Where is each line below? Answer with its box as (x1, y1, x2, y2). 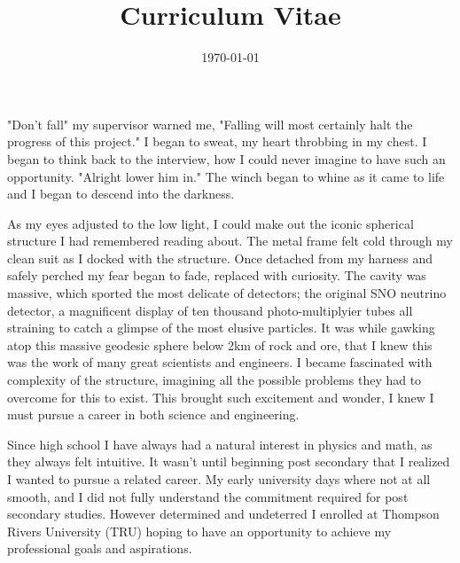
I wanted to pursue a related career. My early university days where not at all (7, 470, 431, 488)
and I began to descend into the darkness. (7, 184, 235, 203)
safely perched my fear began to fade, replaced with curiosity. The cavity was (7, 266, 426, 285)
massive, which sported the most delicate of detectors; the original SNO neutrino (7, 284, 447, 302)
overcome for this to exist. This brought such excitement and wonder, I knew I (7, 387, 434, 406)
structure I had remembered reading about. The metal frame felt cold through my (7, 231, 453, 250)
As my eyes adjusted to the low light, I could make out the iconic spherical (7, 214, 414, 232)
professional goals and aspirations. (7, 539, 192, 558)
